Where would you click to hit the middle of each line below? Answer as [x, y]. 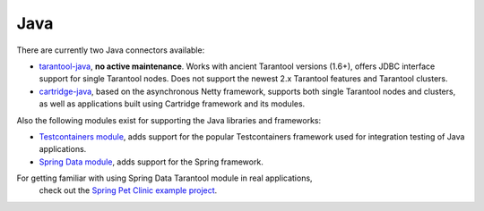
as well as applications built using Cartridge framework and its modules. [172, 104]
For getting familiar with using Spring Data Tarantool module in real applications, [164, 178]
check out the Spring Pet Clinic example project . [128, 190]
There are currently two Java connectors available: [111, 50]
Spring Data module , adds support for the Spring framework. [151, 162]
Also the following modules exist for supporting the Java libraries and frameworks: [169, 120]
